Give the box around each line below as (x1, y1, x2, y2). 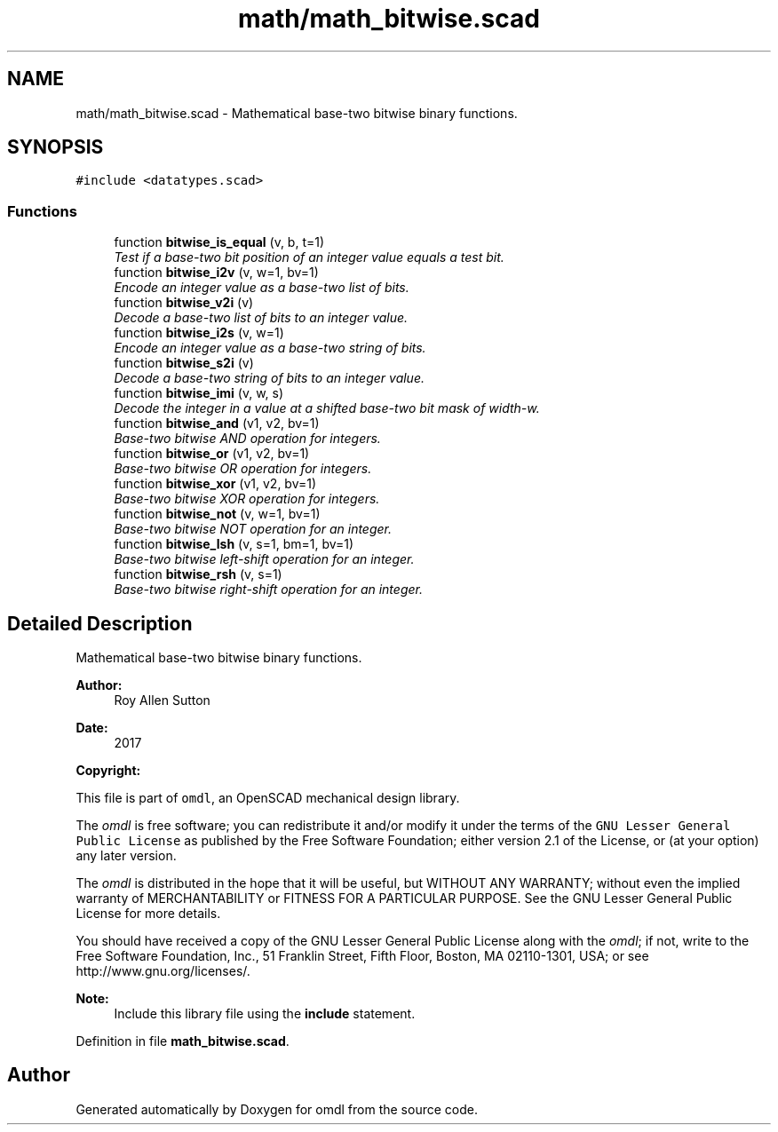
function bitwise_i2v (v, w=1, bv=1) (114, 265, 319, 281)
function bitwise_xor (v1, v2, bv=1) (114, 476, 317, 492)
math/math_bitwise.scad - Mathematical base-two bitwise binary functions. (75, 105, 518, 121)
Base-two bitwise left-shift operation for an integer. (114, 551, 415, 567)
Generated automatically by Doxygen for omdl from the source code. (75, 1101, 478, 1117)
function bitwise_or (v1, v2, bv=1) (114, 446, 310, 462)
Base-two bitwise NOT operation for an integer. (114, 521, 393, 537)
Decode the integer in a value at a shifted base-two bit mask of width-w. (114, 400, 540, 416)
